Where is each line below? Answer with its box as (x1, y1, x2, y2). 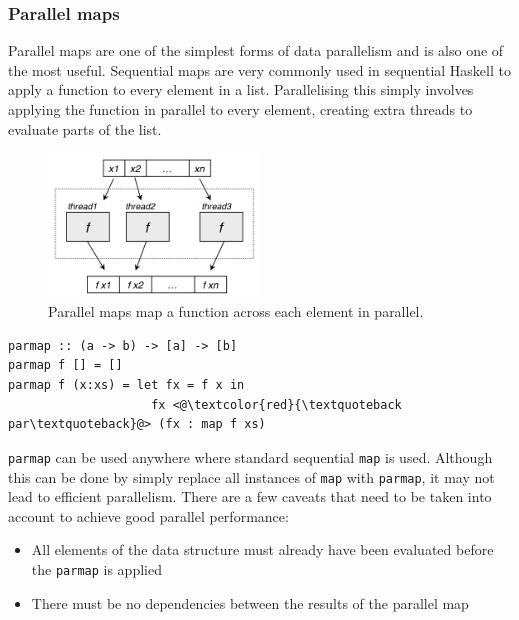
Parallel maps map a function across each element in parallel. (48, 301, 424, 322)
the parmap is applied (31, 558, 162, 579)
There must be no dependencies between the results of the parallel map (31, 592, 469, 613)
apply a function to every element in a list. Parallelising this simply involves (8, 79, 474, 100)
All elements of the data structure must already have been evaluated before (31, 539, 494, 560)
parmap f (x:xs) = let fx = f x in (8, 378, 245, 393)
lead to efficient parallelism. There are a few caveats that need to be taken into (8, 486, 492, 507)
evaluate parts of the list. (8, 118, 162, 139)
